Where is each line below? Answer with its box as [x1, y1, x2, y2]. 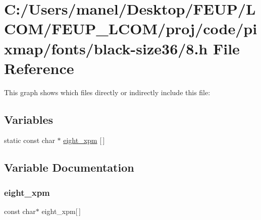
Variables [4, 111, 54, 127]
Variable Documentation [4, 160, 134, 175]
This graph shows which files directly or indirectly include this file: [4, 87, 211, 97]
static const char [4, 135, 55, 145]
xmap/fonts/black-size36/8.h [4, 38, 208, 58]
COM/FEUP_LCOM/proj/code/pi [4, 18, 257, 39]
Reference [4, 57, 74, 78]
